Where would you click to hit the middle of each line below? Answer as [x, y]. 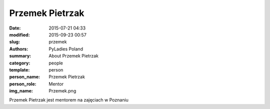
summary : [20, 56]
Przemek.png [62, 91]
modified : [19, 34]
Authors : [19, 49]
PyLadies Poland [66, 49]
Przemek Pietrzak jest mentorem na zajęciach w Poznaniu [69, 100]
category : [20, 63]
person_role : [23, 84]
